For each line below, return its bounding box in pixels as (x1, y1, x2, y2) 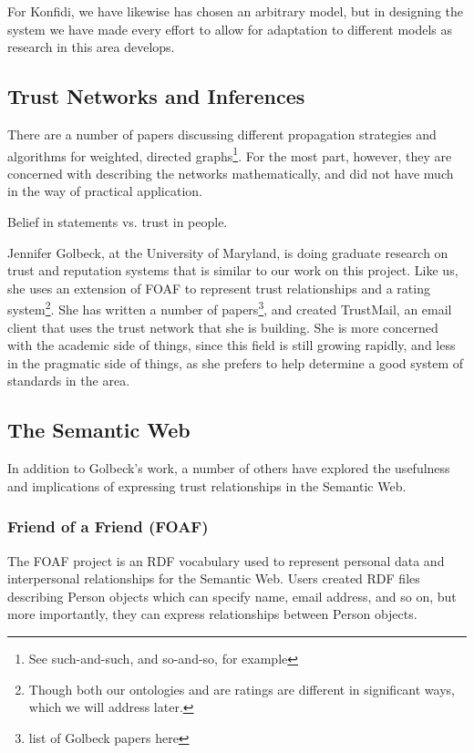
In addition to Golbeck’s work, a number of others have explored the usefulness (7, 459, 450, 478)
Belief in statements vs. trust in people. (7, 212, 228, 232)
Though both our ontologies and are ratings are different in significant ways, (28, 679, 455, 698)
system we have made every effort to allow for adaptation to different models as (7, 19, 453, 38)
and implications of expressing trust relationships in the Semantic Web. (7, 476, 407, 495)
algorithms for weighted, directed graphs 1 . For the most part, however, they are (7, 143, 452, 165)
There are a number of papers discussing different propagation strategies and (7, 124, 437, 143)
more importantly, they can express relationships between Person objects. (7, 604, 417, 624)
